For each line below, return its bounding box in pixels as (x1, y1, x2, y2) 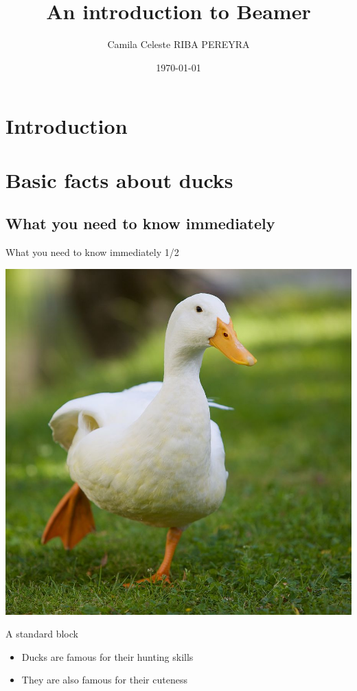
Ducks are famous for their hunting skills (21, 649, 194, 664)
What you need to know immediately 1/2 (5, 245, 179, 259)
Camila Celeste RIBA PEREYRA (107, 37, 250, 51)
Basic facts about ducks (5, 165, 233, 194)
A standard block (5, 626, 78, 641)
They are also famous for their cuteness (21, 672, 187, 687)
